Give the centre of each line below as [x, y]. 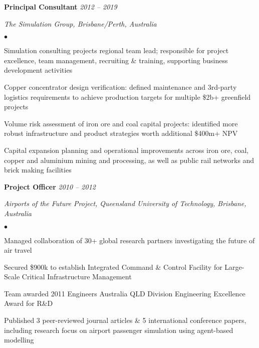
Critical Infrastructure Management [77, 277]
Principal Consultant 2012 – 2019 [61, 7]
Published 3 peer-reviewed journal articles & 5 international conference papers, [125, 320]
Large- [234, 267]
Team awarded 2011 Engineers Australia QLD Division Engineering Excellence [125, 293]
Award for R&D [29, 303]
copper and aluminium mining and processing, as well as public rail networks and [129, 160]
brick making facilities [38, 170]
